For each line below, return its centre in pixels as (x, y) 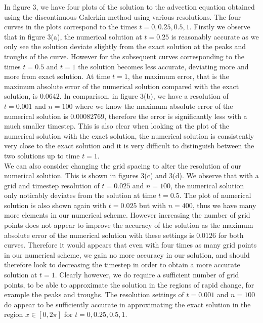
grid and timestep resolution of (52, 185)
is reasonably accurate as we (215, 36)
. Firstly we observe (220, 27)
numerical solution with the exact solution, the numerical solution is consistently (129, 135)
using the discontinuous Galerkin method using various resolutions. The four (123, 16)
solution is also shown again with (55, 205)
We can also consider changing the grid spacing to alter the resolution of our (123, 165)
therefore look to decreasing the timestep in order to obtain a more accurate (122, 265)
